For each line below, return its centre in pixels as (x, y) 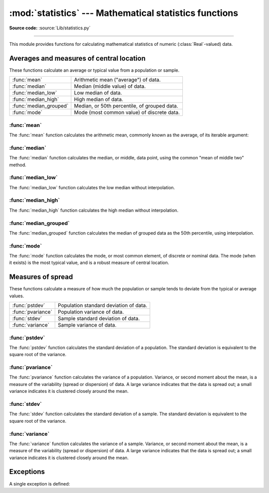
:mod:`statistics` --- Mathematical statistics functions (124, 13)
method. (18, 165)
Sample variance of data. (87, 325)
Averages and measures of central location (77, 58)
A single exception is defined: (40, 484)
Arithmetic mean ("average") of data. (117, 80)
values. (17, 296)
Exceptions (27, 472)
